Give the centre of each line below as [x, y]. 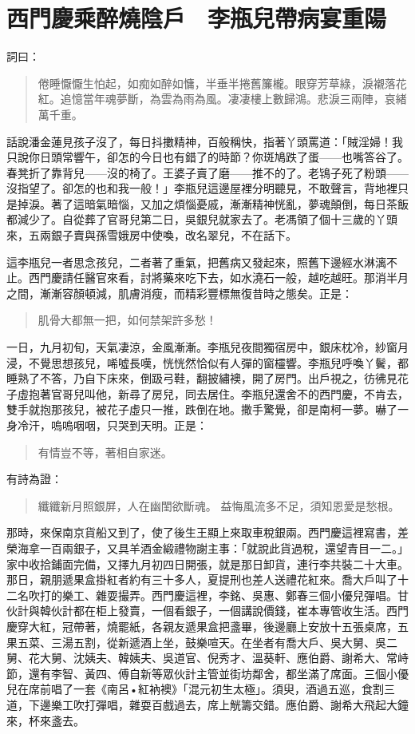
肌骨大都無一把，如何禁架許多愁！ [127, 320]
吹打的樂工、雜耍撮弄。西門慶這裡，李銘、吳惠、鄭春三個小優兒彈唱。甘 [218, 595]
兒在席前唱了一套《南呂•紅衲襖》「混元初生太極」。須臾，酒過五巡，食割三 [201, 689]
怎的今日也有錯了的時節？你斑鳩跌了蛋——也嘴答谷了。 [263, 157]
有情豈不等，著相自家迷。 [105, 452]
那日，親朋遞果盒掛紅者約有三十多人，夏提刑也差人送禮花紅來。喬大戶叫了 [202, 579]
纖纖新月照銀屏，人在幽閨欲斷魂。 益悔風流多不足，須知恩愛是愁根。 [219, 505]
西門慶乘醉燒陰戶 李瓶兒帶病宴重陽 [197, 18]
